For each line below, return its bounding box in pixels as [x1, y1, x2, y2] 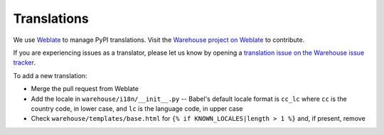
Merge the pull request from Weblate [31, 85, 139, 93]
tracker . [13, 58, 36, 67]
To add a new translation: [13, 71, 87, 80]
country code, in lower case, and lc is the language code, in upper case [31, 104, 243, 113]
